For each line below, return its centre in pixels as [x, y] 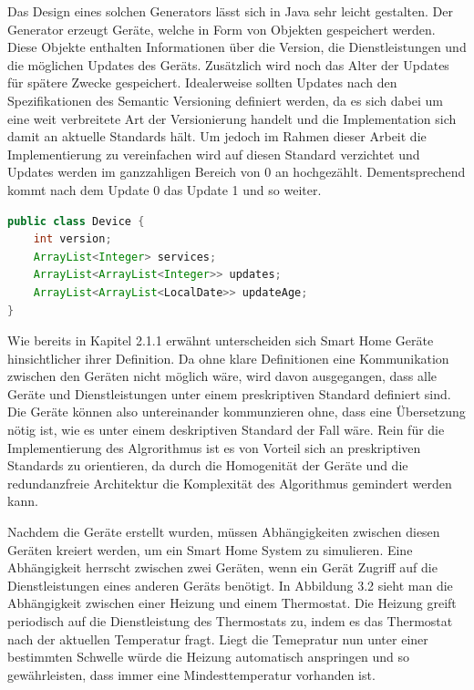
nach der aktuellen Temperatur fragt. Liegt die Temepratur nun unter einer [218, 639]
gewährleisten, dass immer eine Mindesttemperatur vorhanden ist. [191, 674]
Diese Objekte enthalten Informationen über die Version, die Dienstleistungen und [237, 47]
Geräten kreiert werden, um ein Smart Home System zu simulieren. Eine [210, 549]
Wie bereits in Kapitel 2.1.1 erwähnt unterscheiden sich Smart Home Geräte [221, 340]
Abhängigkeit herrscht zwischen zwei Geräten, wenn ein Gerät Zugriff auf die [222, 567]
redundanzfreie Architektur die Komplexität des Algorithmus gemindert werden [230, 483]
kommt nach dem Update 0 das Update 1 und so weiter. [165, 189]
